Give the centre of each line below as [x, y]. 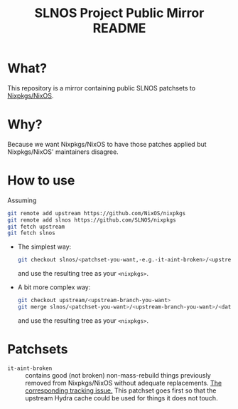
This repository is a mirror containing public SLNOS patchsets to [102, 88]
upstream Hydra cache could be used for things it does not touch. [121, 398]
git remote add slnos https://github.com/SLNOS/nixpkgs [92, 220]
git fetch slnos [31, 233]
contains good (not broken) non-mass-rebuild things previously [118, 375]
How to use [41, 181]
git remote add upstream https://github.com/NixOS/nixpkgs [97, 213]
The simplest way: [44, 247]
